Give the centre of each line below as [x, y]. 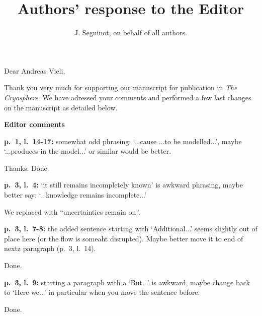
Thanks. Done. [27, 168]
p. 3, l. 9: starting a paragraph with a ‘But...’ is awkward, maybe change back [127, 282]
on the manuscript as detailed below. [61, 107]
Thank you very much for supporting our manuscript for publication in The [121, 87]
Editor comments [34, 124]
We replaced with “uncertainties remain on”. [72, 211]
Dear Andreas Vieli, [35, 70]
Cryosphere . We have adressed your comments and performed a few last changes [128, 97]
